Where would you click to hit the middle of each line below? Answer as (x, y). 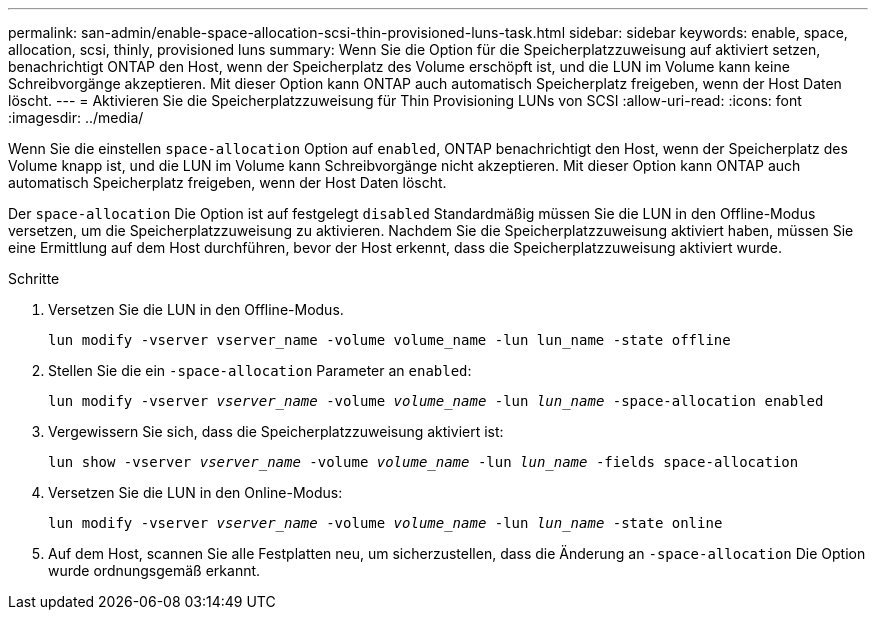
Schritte (34, 278)
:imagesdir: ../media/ (76, 117)
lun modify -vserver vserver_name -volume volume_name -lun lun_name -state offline (389, 340)
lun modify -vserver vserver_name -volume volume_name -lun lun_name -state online (385, 523)
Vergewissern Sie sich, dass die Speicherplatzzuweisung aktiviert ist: (276, 431)
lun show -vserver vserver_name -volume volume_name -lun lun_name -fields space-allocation (423, 462)
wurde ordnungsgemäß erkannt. (154, 570)
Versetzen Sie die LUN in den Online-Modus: (195, 492)
